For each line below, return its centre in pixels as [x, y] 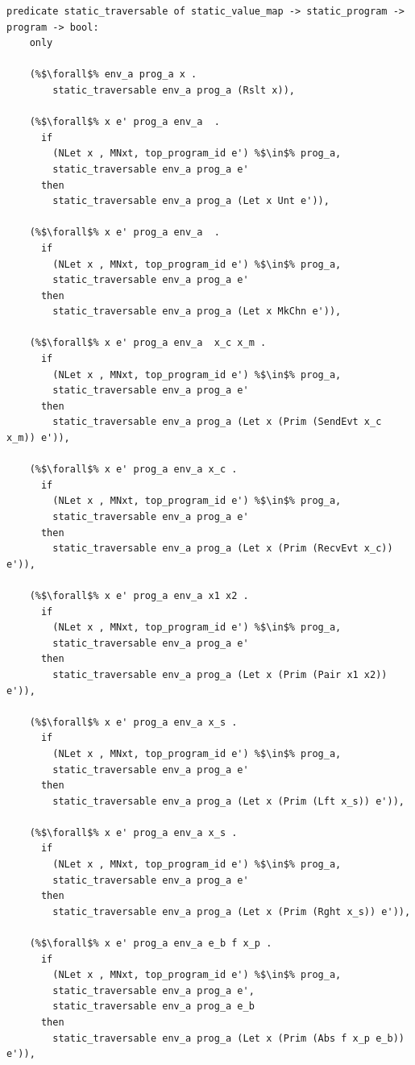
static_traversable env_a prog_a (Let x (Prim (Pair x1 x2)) [220, 674]
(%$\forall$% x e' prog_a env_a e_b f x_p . [151, 944]
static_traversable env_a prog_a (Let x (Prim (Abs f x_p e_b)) [228, 1038]
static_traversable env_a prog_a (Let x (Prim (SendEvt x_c [217, 422]
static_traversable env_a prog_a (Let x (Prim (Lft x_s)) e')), [228, 801]
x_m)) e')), [38, 438]
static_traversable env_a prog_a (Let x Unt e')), [191, 201]
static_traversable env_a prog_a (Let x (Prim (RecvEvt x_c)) [223, 549]
